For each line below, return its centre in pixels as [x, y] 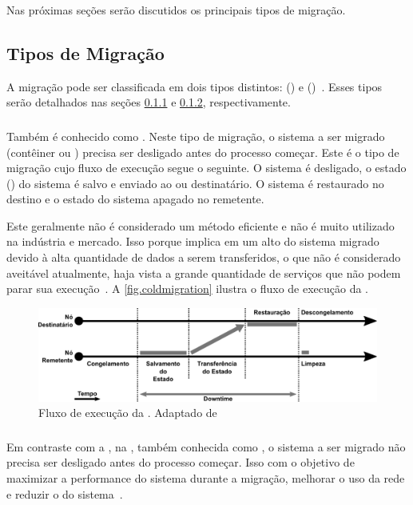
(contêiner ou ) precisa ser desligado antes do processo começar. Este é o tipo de [203, 152]
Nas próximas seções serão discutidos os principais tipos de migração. [176, 10]
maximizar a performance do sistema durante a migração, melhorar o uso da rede [206, 477]
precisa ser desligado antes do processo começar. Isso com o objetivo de [181, 462]
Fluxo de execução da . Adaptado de [128, 413]
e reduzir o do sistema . [65, 493]
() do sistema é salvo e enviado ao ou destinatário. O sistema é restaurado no [195, 183]
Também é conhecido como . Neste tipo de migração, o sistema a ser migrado [196, 136]
